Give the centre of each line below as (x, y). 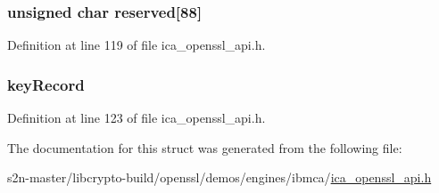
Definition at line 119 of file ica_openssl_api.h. (137, 45)
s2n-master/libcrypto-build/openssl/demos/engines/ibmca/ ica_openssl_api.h (219, 177)
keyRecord (46, 84)
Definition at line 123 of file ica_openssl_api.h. (137, 118)
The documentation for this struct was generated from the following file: (205, 147)
